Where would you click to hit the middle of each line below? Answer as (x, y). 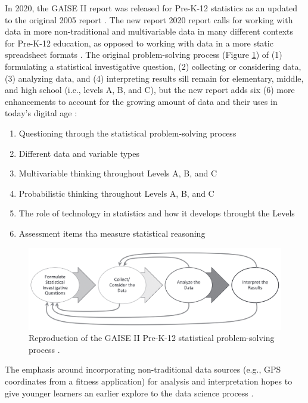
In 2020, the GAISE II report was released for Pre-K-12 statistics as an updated (151, 8)
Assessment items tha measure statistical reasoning (112, 233)
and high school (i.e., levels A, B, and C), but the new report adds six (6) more (150, 90)
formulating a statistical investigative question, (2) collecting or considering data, (153, 66)
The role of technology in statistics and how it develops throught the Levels (157, 213)
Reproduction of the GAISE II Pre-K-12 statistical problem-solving (152, 338)
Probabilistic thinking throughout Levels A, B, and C (116, 193)
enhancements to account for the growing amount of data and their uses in (141, 101)
